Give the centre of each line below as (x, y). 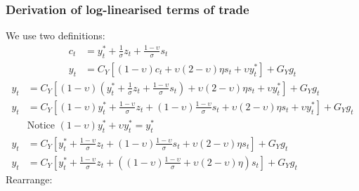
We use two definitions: (56, 35)
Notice (41, 125)
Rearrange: (29, 179)
